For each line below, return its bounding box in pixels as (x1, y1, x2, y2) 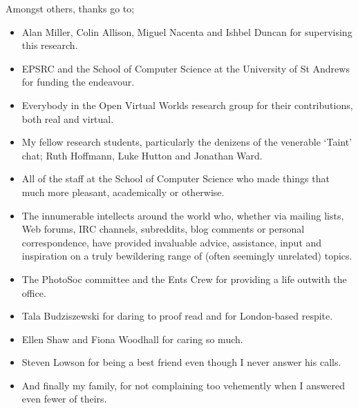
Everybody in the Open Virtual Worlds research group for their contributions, (21, 97, 353, 112)
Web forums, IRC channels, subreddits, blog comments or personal (21, 222, 305, 236)
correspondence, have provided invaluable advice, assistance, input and (21, 235, 322, 249)
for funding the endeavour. (21, 75, 135, 89)
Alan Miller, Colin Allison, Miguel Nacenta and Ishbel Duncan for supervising (21, 24, 352, 39)
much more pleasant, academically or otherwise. (21, 184, 225, 199)
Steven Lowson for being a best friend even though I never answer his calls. (21, 355, 341, 369)
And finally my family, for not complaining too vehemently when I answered (21, 378, 346, 392)
